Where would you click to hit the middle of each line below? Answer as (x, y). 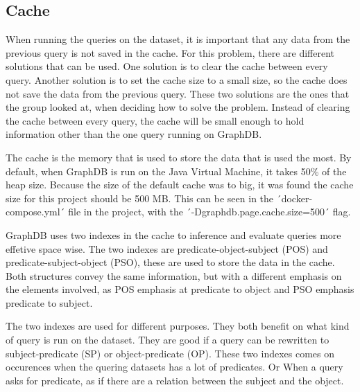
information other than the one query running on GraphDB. (134, 134)
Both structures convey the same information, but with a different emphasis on (174, 275)
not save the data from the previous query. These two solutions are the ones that (178, 93)
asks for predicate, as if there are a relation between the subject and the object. (175, 380)
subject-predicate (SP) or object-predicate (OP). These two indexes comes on (170, 353)
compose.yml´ (35, 212)
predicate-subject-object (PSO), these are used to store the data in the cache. (170, 262)
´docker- (294, 198)
